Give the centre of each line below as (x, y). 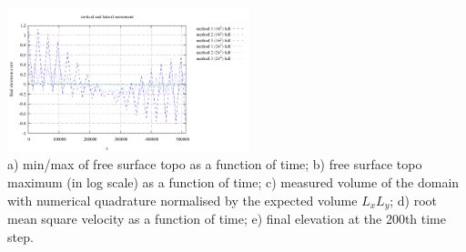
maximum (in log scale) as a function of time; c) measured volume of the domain (233, 181)
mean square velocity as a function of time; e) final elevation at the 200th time (227, 218)
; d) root (413, 200)
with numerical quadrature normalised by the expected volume (182, 200)
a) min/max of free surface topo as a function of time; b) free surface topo (215, 164)
